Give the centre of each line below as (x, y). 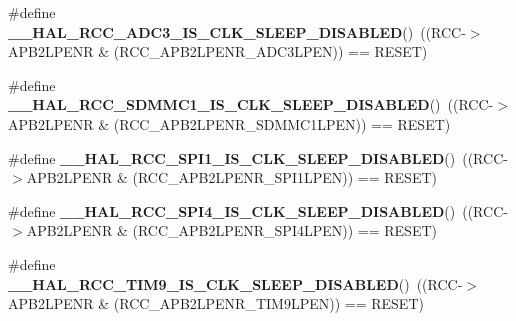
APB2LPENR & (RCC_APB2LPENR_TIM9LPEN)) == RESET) (216, 303)
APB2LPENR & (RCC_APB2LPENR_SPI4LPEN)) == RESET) (231, 230)
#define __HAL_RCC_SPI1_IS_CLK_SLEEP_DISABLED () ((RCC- (258, 157)
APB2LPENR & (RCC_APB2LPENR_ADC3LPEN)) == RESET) (218, 51)
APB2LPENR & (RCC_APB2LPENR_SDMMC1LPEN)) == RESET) (229, 123)
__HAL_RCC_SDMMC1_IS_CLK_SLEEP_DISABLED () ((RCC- (251, 104)
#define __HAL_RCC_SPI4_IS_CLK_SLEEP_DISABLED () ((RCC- (258, 210)
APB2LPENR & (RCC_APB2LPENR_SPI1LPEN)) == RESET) (231, 177)
